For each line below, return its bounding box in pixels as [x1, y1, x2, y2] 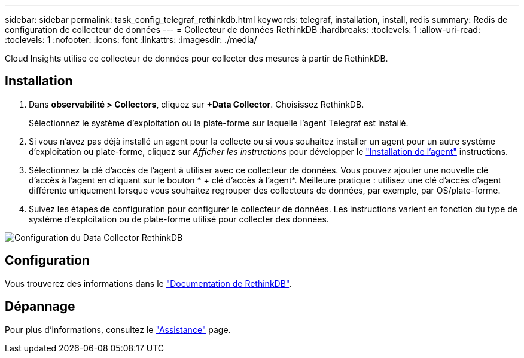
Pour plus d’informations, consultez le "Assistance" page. [5, 324, 231, 335]
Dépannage [5, 299, 75, 314]
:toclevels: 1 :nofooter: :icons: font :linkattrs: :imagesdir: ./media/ [5, 35, 257, 45]
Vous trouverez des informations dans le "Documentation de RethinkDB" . [5, 278, 292, 289]
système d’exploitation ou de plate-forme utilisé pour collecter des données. [29, 213, 329, 224]
